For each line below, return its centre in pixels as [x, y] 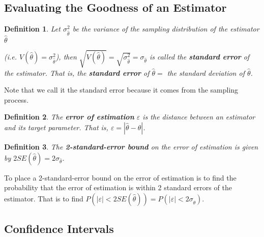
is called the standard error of [199, 56]
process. [17, 99]
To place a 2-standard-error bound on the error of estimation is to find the [120, 177]
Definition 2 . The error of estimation [69, 117]
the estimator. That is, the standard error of [77, 72]
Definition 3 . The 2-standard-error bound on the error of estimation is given [131, 147]
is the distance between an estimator [199, 117]
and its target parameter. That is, [56, 127]
